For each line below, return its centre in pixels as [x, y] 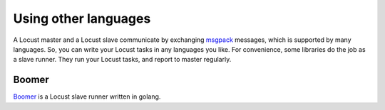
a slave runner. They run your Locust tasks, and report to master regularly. [122, 60]
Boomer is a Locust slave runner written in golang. [87, 97]
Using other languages [82, 18]
